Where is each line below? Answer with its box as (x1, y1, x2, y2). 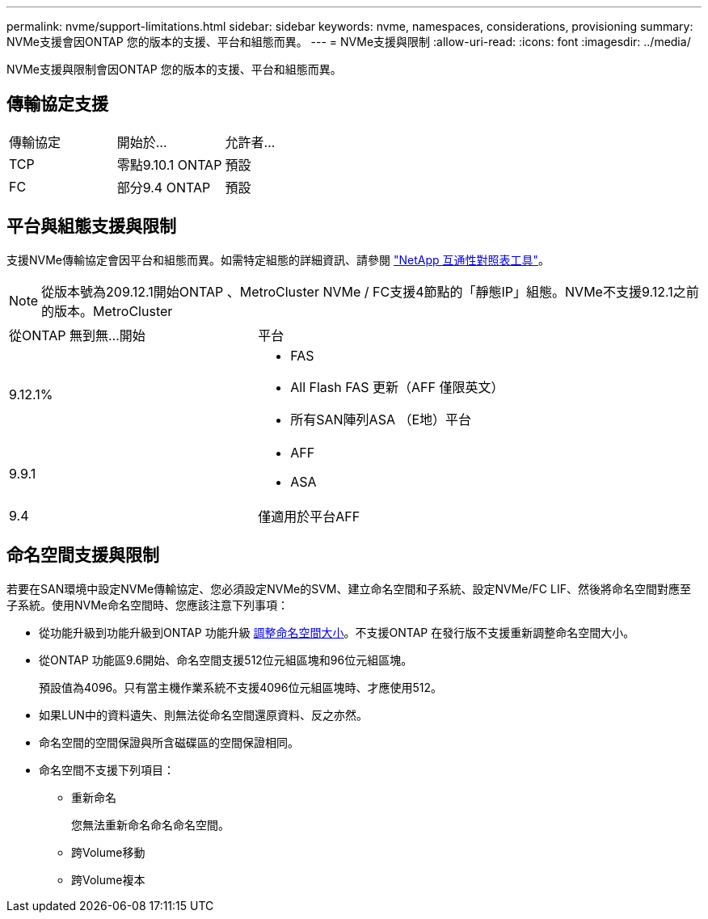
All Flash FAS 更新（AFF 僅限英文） (290, 378, 504, 395)
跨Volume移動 (71, 845, 145, 859)
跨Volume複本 (71, 872, 145, 887)
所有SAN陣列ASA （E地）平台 (290, 411, 472, 428)
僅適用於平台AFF (258, 508, 360, 525)
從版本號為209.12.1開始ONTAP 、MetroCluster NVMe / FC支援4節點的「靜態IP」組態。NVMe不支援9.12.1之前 (41, 283, 699, 300)
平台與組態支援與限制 (6, 216, 176, 237)
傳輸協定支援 (6, 94, 108, 115)
